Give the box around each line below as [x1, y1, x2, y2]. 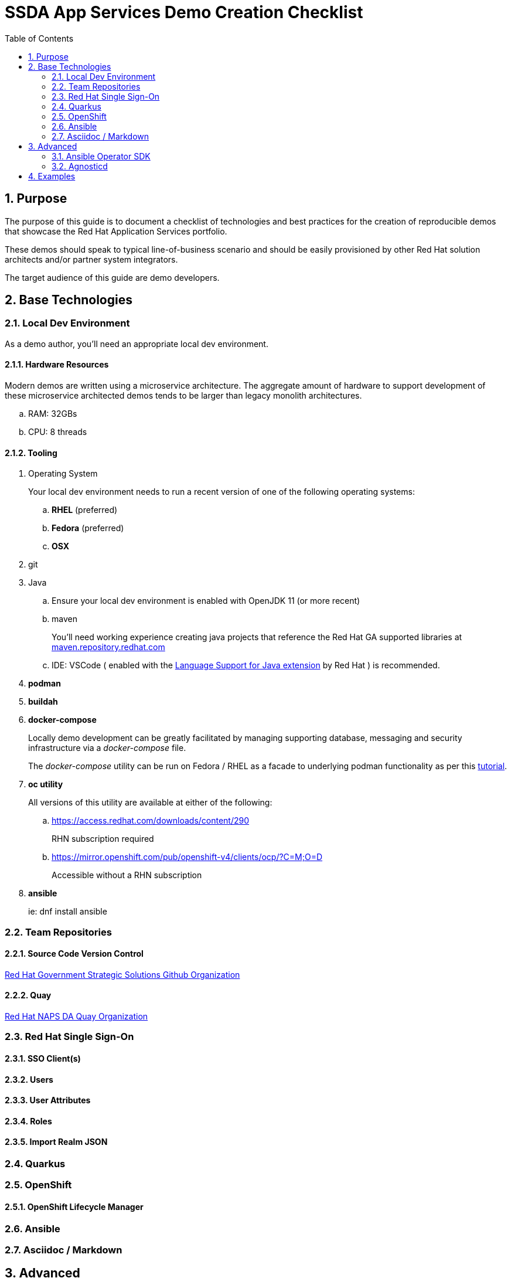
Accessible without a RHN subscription [52, 870, 202, 881]
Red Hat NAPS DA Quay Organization [5, 1011, 148, 1022]
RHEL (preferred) [52, 505, 118, 515]
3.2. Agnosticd [52, 161, 108, 171]
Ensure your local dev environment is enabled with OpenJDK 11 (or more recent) [52, 596, 360, 606]
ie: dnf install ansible [28, 906, 107, 917]
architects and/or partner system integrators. [5, 254, 178, 264]
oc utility [28, 779, 63, 790]
